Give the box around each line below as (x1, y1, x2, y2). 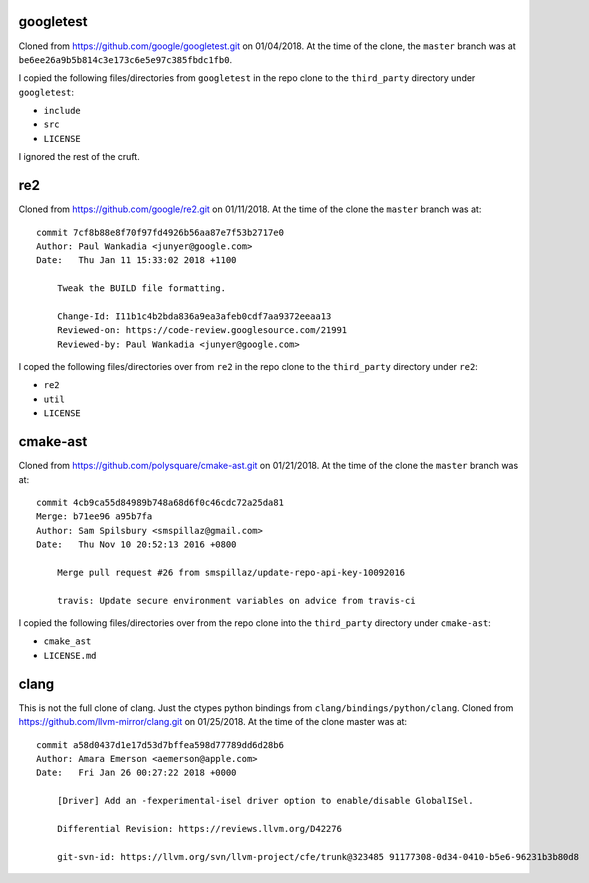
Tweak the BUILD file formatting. (56, 283, 227, 294)
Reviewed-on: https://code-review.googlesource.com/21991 (56, 325, 348, 336)
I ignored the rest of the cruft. (18, 151, 140, 163)
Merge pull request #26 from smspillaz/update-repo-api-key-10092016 (56, 566, 406, 578)
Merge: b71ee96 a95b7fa (36, 511, 153, 522)
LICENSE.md (43, 650, 97, 661)
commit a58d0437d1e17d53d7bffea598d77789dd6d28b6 (36, 739, 285, 750)
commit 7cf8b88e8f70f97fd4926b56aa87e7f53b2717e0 (36, 226, 285, 238)
